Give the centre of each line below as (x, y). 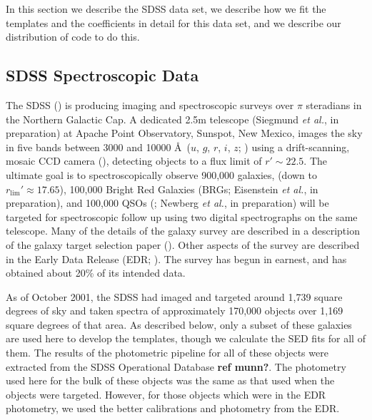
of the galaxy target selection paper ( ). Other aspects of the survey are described (183, 244)
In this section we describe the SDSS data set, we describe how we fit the (166, 9)
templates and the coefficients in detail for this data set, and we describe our (174, 22)
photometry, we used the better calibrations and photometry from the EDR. (173, 408)
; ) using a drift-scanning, (294, 147)
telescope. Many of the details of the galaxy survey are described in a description (183, 231)
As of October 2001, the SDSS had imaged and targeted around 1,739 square (174, 296)
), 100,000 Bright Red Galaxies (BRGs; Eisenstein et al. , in (189, 189)
